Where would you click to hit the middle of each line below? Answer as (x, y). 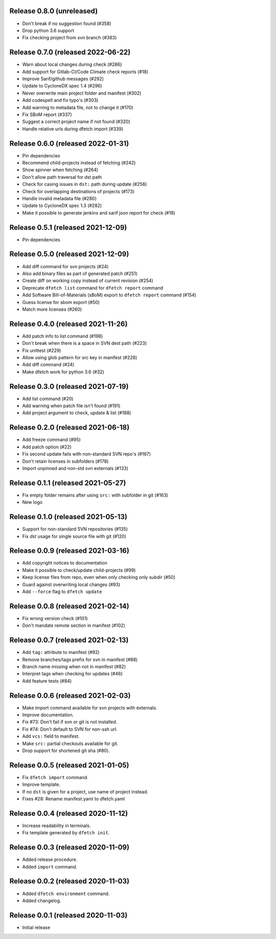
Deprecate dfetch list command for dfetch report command (93, 288)
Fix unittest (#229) (42, 350)
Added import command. (50, 866)
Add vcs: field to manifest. (51, 736)
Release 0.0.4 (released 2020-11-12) (69, 813)
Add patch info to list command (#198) (63, 336)
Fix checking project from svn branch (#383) (70, 38)
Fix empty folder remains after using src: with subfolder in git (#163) (95, 495)
